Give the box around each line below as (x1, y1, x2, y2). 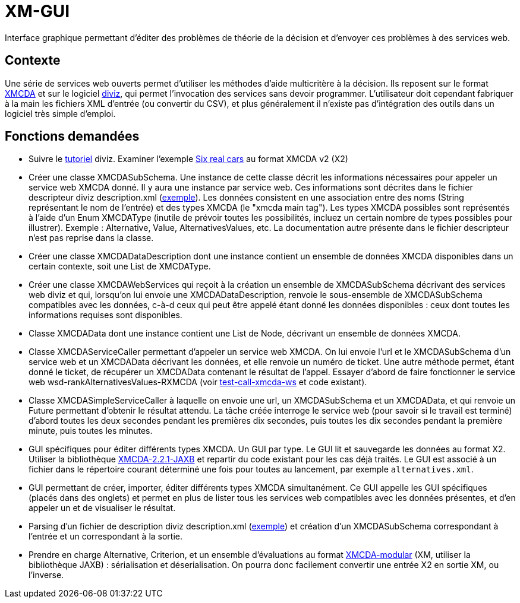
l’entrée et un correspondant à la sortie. (29, 531, 183, 542)
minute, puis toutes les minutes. (29, 426, 153, 436)
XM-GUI (5, 1, 70, 21)
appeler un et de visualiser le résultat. (29, 503, 176, 513)
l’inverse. (29, 570, 64, 580)
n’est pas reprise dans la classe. (29, 233, 154, 243)
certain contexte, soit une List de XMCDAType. (29, 261, 211, 272)
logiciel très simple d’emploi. (5, 108, 116, 119)
